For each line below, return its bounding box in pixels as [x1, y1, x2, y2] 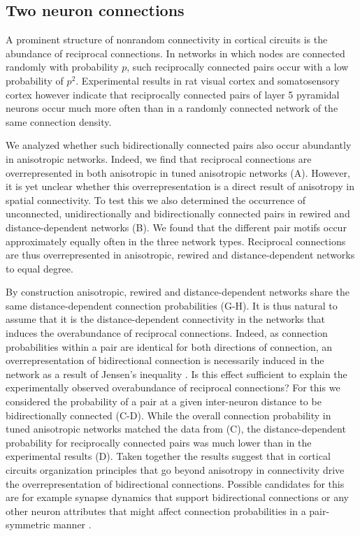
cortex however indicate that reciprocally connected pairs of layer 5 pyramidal [6, 87, 340, 101]
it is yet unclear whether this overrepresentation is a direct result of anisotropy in [6, 179, 354, 194]
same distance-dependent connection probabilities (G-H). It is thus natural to [6, 298, 338, 312]
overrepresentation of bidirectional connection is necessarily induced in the [6, 353, 324, 368]
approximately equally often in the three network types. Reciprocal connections [6, 233, 346, 248]
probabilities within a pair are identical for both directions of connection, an [6, 339, 333, 354]
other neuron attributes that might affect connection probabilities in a [6, 503, 306, 518]
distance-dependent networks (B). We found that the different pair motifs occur [6, 219, 347, 234]
